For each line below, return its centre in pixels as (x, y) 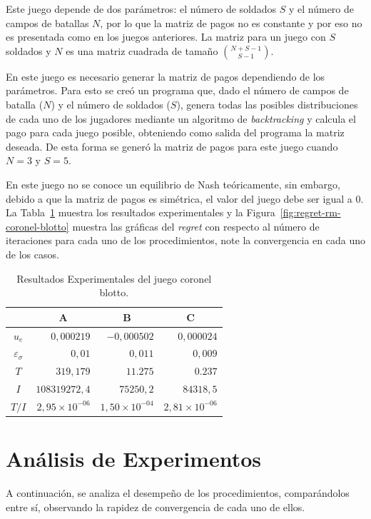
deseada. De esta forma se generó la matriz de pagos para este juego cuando (172, 146)
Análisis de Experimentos (134, 459)
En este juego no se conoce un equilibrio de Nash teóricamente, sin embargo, (173, 184)
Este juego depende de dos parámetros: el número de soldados (141, 9)
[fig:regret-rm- (310, 212)
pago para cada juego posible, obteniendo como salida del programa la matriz (175, 132)
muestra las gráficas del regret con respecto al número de (196, 226)
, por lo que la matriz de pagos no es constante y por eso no (231, 22)
